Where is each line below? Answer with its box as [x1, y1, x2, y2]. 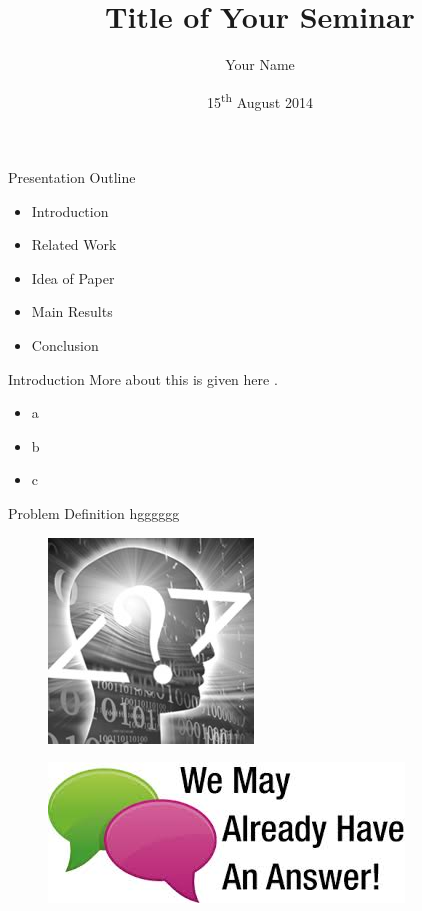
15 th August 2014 [207, 88, 313, 112]
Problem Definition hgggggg [8, 502, 180, 523]
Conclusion [31, 334, 99, 355]
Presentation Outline [8, 166, 136, 187]
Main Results [31, 301, 113, 322]
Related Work [31, 234, 117, 255]
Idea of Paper [31, 267, 115, 288]
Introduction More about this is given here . [8, 368, 278, 389]
